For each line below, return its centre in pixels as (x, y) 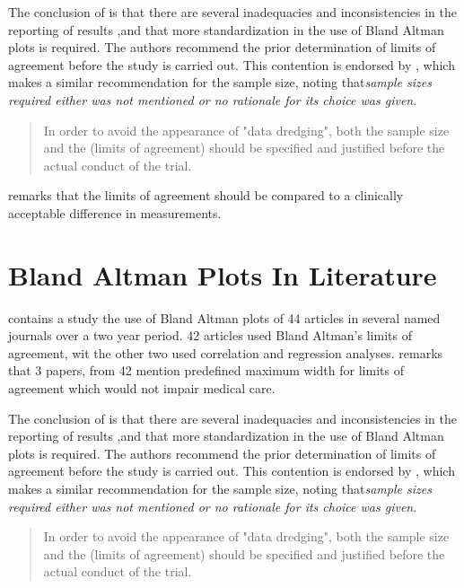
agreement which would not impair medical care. (142, 388)
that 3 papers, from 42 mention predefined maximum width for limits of (206, 370)
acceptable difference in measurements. (115, 212)
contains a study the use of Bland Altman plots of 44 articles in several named (224, 317)
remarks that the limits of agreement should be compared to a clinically (206, 195)
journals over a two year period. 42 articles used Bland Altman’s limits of (210, 335)
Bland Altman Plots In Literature (223, 274)
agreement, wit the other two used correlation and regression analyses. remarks (226, 352)
